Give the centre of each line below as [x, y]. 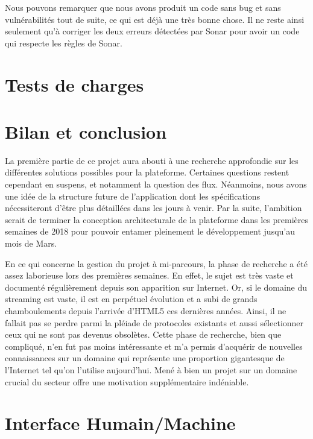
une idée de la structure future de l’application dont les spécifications [133, 196]
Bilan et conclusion [86, 131]
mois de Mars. [31, 243]
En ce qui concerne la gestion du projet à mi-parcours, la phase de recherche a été [156, 263]
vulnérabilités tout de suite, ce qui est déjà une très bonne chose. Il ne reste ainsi [155, 19]
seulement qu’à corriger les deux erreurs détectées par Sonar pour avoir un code [152, 31]
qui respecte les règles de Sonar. [64, 43]
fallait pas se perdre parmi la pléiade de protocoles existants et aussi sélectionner [154, 322]
